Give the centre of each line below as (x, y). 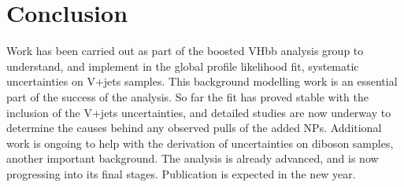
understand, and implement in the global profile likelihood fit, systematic (183, 66)
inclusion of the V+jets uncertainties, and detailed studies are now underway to (199, 112)
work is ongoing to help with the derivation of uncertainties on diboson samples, (200, 143)
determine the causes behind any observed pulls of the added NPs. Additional (194, 128)
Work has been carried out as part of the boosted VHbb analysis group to (185, 51)
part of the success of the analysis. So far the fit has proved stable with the (187, 96)
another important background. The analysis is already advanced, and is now (193, 158)
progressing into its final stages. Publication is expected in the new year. (181, 173)
